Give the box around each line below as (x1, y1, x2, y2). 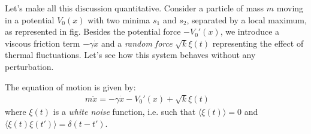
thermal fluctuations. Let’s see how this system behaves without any (5, 48, 256, 61)
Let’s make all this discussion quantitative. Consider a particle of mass (5, 2, 264, 14)
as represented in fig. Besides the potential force (5, 25, 181, 38)
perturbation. (5, 60, 54, 72)
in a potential (5, 13, 55, 26)
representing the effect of (212, 36, 304, 49)
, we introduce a (220, 25, 280, 38)
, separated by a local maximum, (186, 13, 307, 26)
